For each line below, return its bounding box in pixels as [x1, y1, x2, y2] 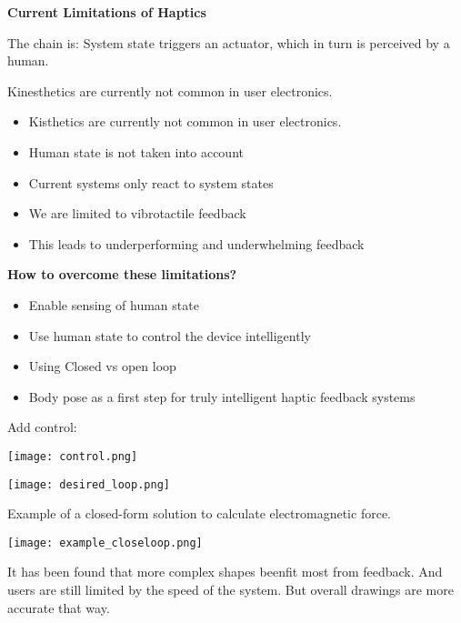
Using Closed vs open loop [28, 357, 176, 376]
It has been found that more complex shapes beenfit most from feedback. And [7, 562, 443, 581]
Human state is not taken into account [28, 142, 244, 161]
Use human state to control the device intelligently [28, 326, 311, 345]
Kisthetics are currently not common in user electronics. [28, 112, 342, 131]
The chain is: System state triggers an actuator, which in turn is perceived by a [7, 33, 450, 52]
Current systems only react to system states [28, 173, 274, 192]
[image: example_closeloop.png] [7, 536, 203, 549]
